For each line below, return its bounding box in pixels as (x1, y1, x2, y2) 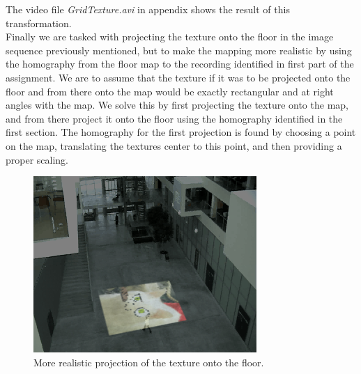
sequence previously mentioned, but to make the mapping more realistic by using (6, 42, 352, 57)
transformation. (6, 15, 72, 30)
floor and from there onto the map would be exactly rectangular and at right (6, 84, 334, 98)
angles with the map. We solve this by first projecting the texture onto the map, (6, 98, 348, 112)
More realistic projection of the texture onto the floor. (33, 354, 264, 369)
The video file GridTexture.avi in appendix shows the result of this (6, 2, 290, 16)
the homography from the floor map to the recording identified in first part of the (6, 56, 354, 71)
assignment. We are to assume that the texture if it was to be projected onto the (6, 70, 351, 84)
